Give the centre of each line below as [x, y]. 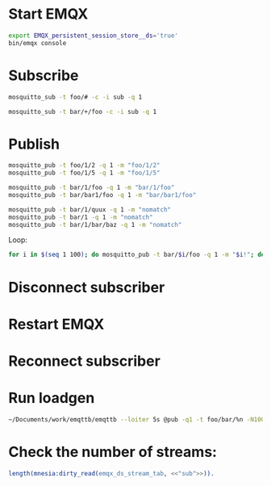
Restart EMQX [56, 324]
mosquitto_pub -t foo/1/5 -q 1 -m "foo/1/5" [84, 173]
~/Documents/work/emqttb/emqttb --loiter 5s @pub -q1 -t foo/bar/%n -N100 [137, 419]
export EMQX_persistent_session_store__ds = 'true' [94, 36]
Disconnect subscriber [87, 287]
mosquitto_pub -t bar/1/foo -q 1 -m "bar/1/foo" [92, 188]
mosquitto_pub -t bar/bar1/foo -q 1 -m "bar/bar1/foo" [102, 195]
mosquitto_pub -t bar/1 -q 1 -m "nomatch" [81, 217]
